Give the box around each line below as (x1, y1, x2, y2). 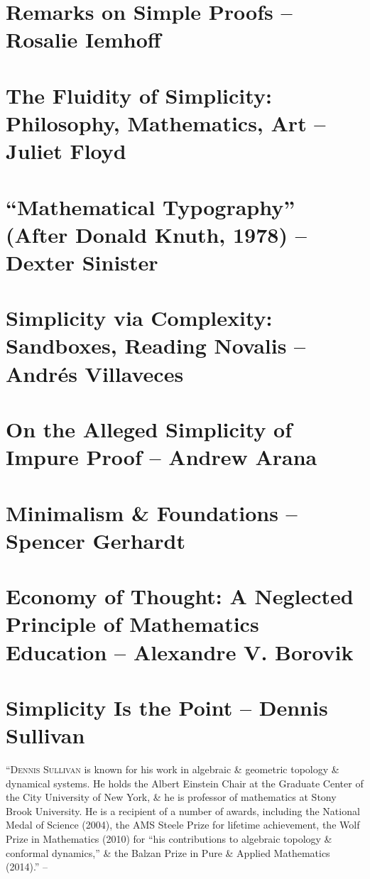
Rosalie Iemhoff (6, 25, 161, 54)
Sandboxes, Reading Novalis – (6, 331, 306, 360)
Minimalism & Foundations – (6, 498, 298, 527)
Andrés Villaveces (6, 359, 184, 388)
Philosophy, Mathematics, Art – (6, 108, 326, 137)
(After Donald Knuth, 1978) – (6, 219, 307, 249)
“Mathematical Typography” (6, 192, 295, 221)
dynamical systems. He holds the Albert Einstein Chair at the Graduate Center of (6, 775, 364, 790)
